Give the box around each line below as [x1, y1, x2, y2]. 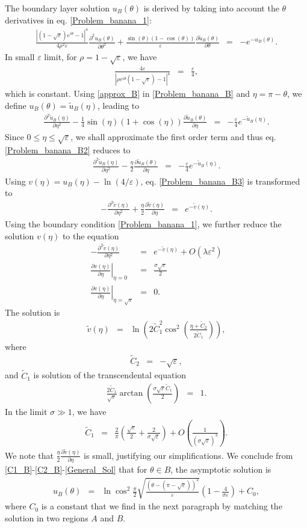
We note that [5, 449, 54, 461]
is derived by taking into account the [143, 2, 279, 14]
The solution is [5, 306, 60, 319]
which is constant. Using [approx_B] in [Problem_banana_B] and [5, 87, 250, 100]
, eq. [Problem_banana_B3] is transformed [140, 174, 300, 187]
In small [5, 51, 35, 63]
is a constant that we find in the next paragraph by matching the [41, 500, 282, 512]
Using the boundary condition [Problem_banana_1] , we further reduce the [5, 218, 282, 230]
